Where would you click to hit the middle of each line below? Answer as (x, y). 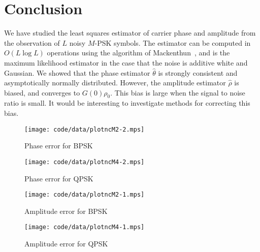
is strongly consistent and (198, 72)
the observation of (32, 42)
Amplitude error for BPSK (66, 211)
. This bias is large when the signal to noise (178, 92)
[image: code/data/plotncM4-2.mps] (85, 162)
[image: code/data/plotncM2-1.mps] (85, 195)
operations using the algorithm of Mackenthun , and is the (138, 53)
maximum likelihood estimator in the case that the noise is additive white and (126, 62)
